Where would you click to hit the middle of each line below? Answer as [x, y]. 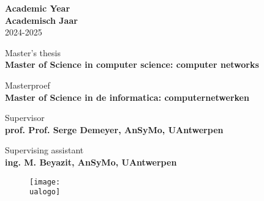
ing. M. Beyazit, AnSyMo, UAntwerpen [91, 162]
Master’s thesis [33, 52]
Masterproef [28, 85]
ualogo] [45, 192]
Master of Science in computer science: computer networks [132, 64]
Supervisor [25, 118]
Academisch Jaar [41, 20]
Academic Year [38, 8]
